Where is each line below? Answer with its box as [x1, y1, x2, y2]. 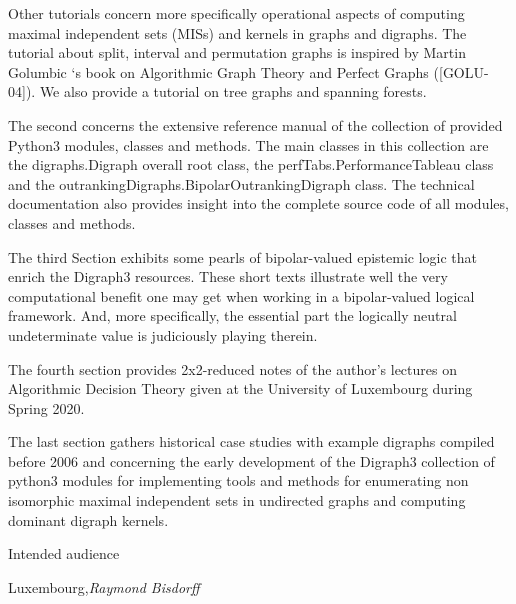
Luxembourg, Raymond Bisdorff [8, 576, 200, 597]
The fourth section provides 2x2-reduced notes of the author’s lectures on [8, 358, 457, 379]
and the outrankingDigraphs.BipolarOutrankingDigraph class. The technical [8, 173, 475, 194]
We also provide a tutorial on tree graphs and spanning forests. [39, 81, 427, 102]
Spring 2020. [8, 397, 85, 418]
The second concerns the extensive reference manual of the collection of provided [8, 114, 503, 135]
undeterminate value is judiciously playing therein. [8, 324, 318, 345]
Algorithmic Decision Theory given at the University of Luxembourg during [8, 378, 473, 399]
